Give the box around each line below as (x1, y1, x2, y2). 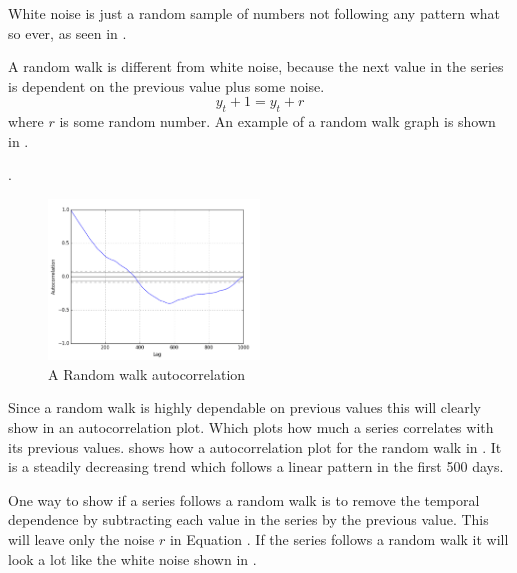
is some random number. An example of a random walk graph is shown (59, 111, 496, 132)
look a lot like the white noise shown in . (8, 548, 257, 569)
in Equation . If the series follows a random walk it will (169, 528, 509, 549)
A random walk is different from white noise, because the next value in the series (8, 56, 504, 77)
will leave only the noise (8, 528, 155, 549)
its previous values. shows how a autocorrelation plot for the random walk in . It (8, 436, 502, 457)
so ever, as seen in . (8, 22, 127, 43)
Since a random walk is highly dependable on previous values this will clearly (8, 397, 481, 418)
